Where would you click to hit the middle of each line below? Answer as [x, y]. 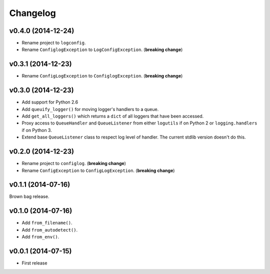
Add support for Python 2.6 [50, 102]
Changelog [32, 13]
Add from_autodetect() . [50, 229]
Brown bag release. [29, 196]
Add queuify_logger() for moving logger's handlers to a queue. [90, 109]
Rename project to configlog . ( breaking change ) [74, 163]
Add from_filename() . [47, 223]
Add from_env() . [40, 237]
